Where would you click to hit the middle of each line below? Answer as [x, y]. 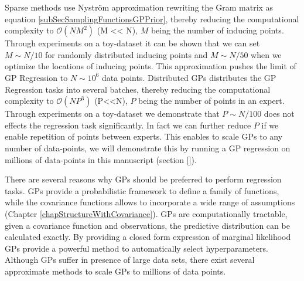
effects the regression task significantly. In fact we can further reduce [128, 125]
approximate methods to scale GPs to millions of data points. [115, 271]
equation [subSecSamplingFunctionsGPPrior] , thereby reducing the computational [152, 18]
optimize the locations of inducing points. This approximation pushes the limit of [151, 66]
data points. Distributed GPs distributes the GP [189, 77]
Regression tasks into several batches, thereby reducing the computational [138, 89]
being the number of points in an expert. [211, 101]
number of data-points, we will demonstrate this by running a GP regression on [148, 148]
